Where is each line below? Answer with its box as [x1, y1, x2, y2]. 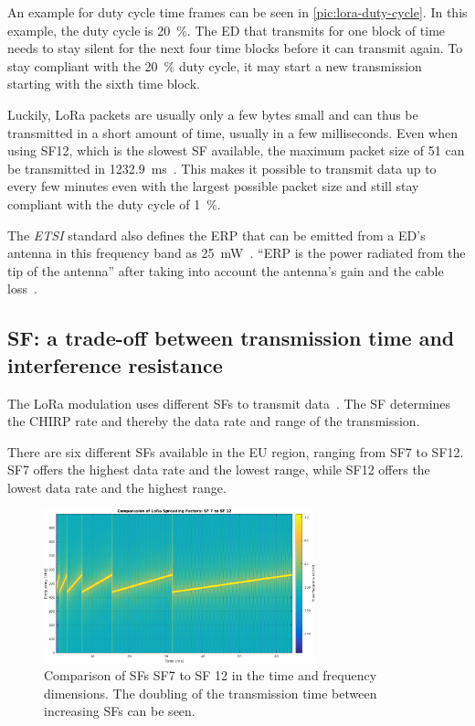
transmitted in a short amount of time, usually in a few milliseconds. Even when [7, 123, 458, 142]
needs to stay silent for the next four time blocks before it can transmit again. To [7, 38, 463, 58]
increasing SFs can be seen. [44, 701, 195, 721]
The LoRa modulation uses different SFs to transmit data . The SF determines [7, 393, 451, 412]
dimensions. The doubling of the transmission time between [44, 683, 377, 702]
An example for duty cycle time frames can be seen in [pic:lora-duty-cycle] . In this [7, 3, 468, 21]
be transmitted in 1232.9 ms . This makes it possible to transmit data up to [7, 158, 437, 177]
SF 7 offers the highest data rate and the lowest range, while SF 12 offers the [7, 460, 430, 479]
